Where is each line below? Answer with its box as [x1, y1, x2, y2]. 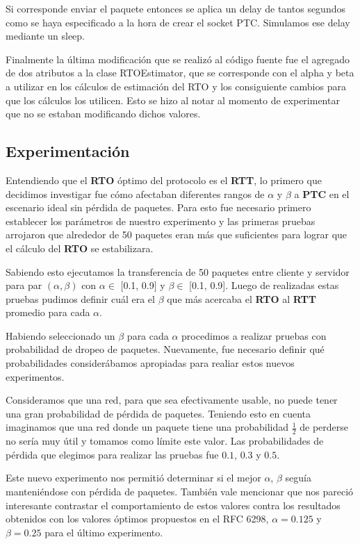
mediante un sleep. [6, 28, 85, 43]
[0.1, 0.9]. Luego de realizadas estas [189, 278, 339, 292]
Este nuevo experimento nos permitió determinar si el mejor [6, 470, 261, 485]
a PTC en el [294, 186, 350, 201]
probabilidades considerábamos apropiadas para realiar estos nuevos [6, 356, 295, 370]
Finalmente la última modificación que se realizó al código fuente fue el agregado [6, 51, 350, 66]
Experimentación [6, 140, 130, 162]
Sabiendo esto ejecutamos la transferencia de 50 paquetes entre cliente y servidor [6, 264, 350, 279]
